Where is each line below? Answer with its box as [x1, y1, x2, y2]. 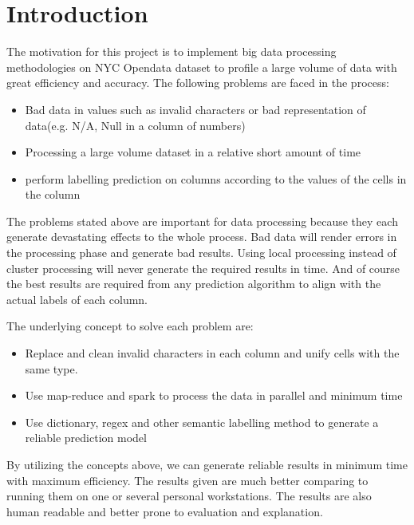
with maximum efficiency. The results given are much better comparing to [6, 472, 369, 488]
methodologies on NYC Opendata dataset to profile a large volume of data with [6, 58, 397, 75]
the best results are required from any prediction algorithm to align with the [6, 275, 381, 292]
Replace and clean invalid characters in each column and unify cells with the [25, 345, 400, 361]
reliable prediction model [25, 429, 147, 446]
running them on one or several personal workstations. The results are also [6, 487, 372, 504]
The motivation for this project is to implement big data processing [6, 43, 337, 60]
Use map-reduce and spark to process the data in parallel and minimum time [25, 387, 403, 404]
